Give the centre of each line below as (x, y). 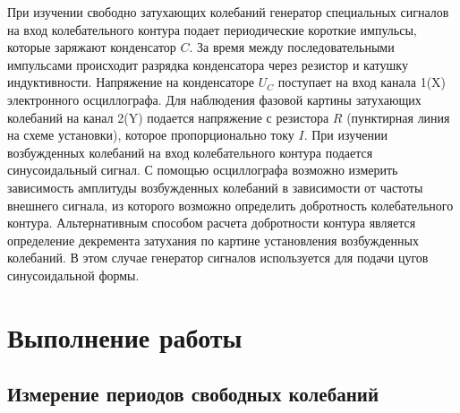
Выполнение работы (125, 336)
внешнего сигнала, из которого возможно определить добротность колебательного (230, 205)
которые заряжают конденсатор (92, 47)
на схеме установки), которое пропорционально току (151, 135)
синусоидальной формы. (73, 275)
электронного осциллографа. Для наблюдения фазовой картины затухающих (214, 99)
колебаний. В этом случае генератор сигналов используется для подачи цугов (218, 258)
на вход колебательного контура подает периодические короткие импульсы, (212, 29)
